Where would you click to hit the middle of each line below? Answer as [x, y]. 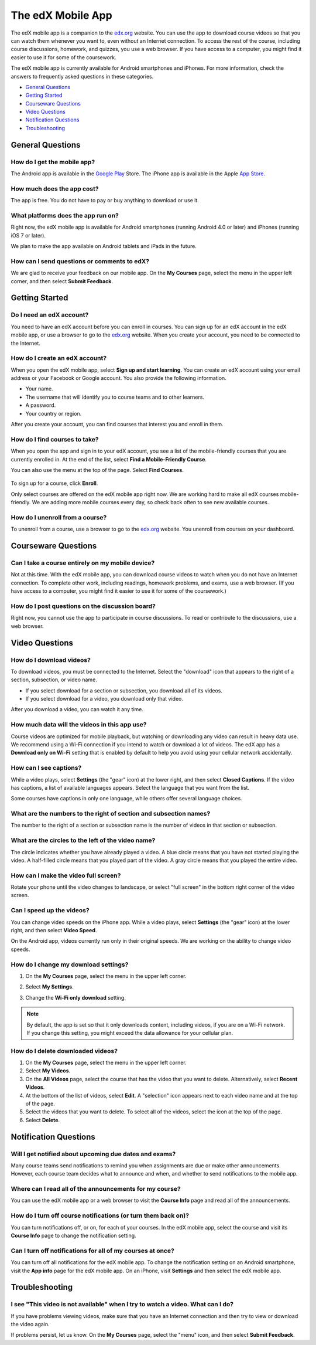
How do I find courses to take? [55, 439]
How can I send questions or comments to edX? [80, 261]
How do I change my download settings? [70, 964]
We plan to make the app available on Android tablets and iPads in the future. [104, 246]
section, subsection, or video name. [54, 680]
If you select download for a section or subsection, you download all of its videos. [124, 690]
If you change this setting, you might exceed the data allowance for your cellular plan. [130, 1032]
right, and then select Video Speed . [54, 930]
